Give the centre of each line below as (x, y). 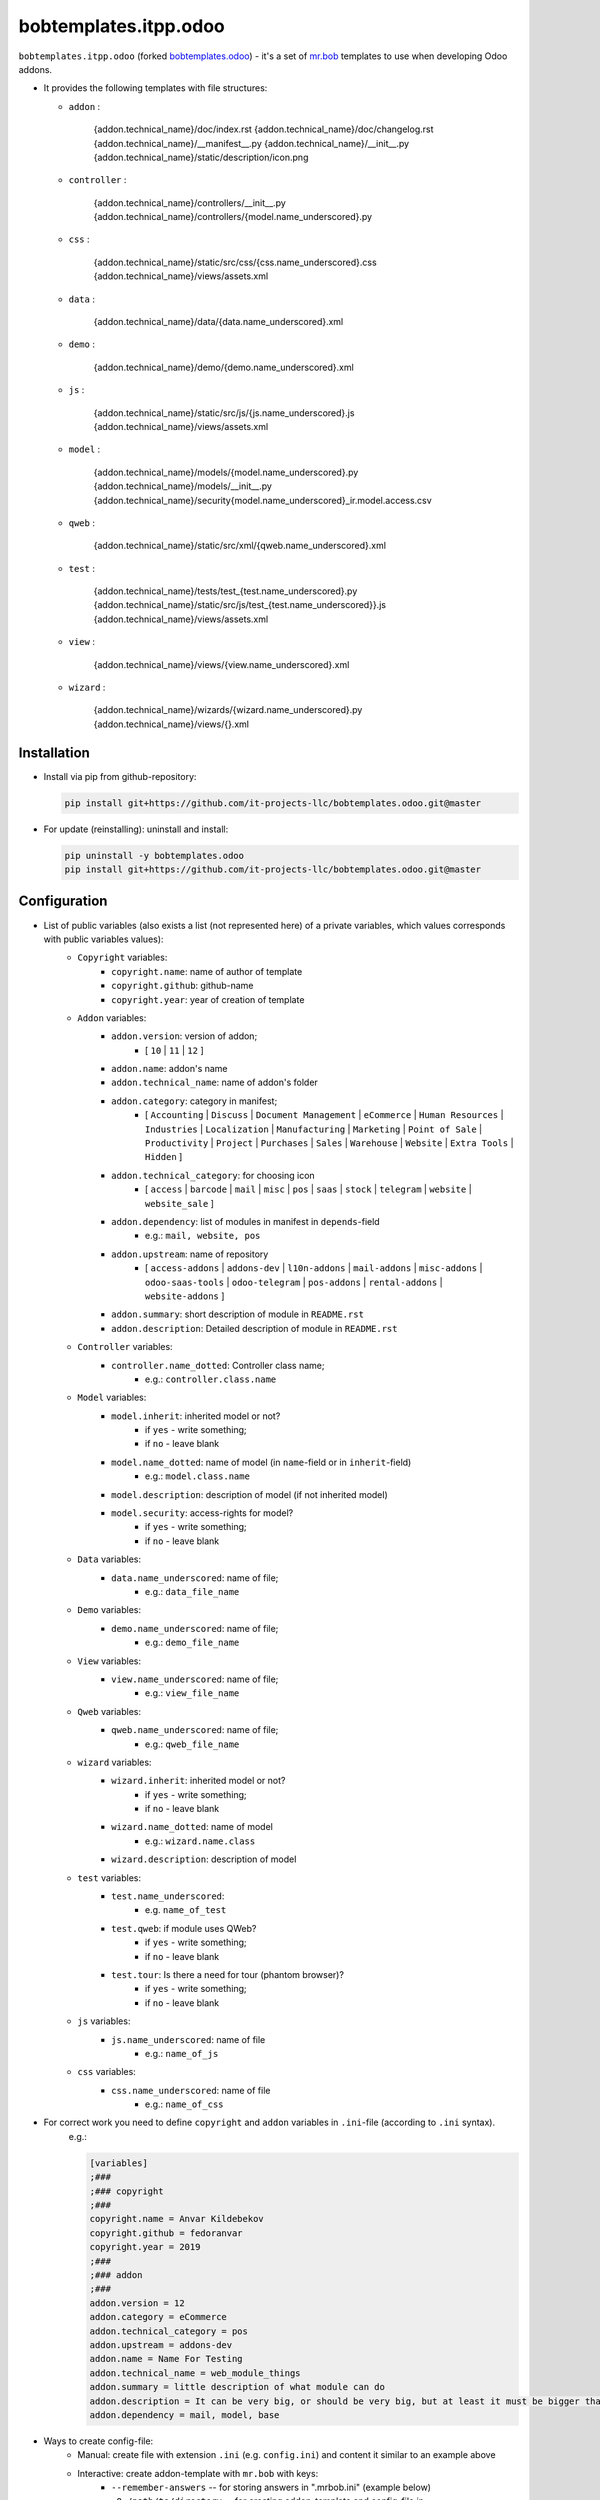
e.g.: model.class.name (197, 1476)
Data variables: (109, 1559)
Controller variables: (125, 1347)
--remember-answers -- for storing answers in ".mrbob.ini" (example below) (271, 2487)
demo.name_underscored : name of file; (195, 1628)
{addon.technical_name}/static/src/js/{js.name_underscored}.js (224, 412)
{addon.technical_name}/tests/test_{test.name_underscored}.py (225, 591)
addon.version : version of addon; (184, 1036)
